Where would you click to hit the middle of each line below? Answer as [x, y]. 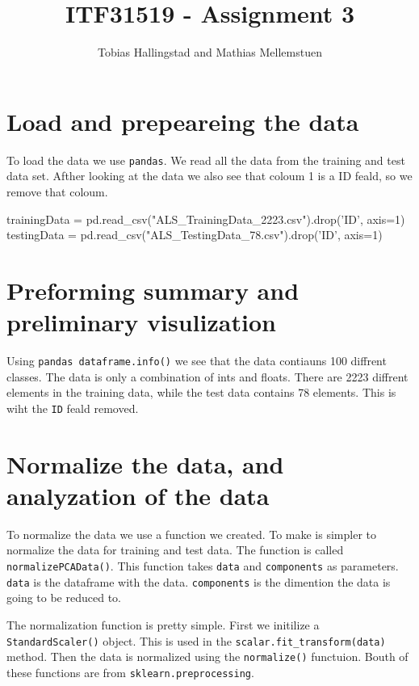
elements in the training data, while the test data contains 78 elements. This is [201, 392]
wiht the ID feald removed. [73, 408]
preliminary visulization [141, 322]
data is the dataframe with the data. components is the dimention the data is [199, 581]
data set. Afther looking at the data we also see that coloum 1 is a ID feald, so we [209, 176]
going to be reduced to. [64, 598]
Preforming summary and [153, 290]
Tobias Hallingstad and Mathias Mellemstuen [210, 52]
